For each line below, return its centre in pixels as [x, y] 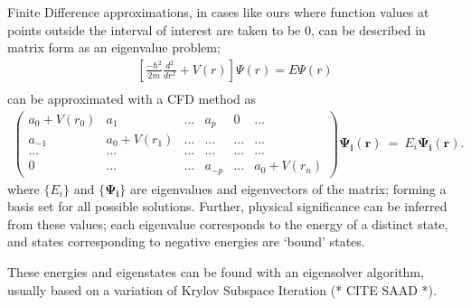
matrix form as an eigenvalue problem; [114, 47]
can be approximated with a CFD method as [132, 98]
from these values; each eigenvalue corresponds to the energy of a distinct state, [228, 223]
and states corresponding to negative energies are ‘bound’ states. [186, 241]
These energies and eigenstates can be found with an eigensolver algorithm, [216, 271]
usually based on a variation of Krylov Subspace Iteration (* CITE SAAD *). [222, 289]
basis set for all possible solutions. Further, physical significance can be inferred [227, 206]
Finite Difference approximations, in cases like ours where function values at [218, 12]
